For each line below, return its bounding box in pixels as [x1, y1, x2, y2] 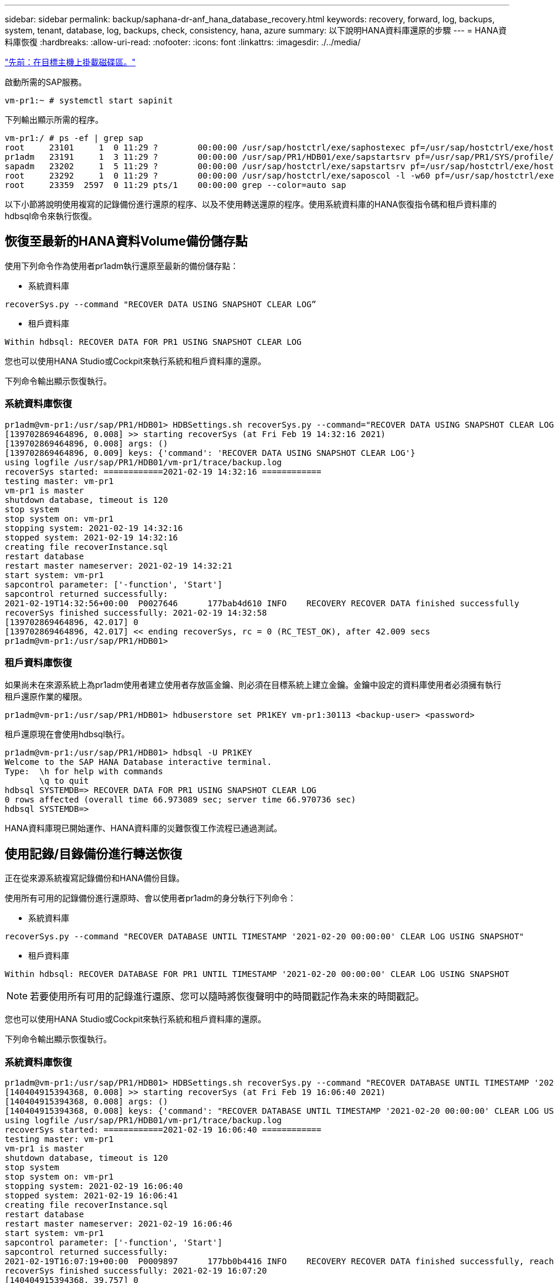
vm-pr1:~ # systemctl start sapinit [5, 96, 173, 105]
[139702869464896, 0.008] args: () [5, 438, 168, 448]
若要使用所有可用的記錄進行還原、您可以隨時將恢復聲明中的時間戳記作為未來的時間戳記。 [30, 990, 425, 1003]
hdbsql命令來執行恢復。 [5, 211, 97, 221]
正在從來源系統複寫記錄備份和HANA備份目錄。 [5, 873, 185, 884]
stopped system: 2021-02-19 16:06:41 [5, 1190, 178, 1200]
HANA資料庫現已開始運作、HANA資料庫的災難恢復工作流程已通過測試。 [5, 823, 282, 834]
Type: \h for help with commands [5, 767, 163, 777]
